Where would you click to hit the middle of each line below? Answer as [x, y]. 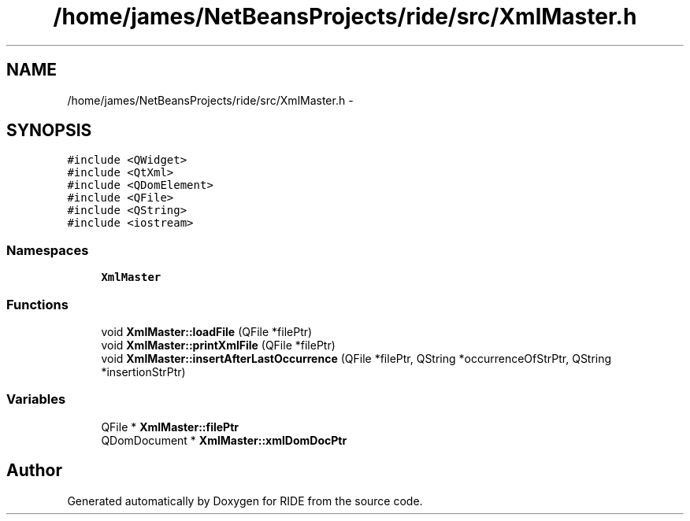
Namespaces [48, 250]
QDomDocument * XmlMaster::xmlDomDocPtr [224, 440]
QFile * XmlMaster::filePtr [170, 427]
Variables [36, 399]
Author [34, 471]
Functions [37, 304]
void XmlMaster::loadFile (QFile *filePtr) [207, 331]
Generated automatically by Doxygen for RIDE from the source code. [245, 501]
